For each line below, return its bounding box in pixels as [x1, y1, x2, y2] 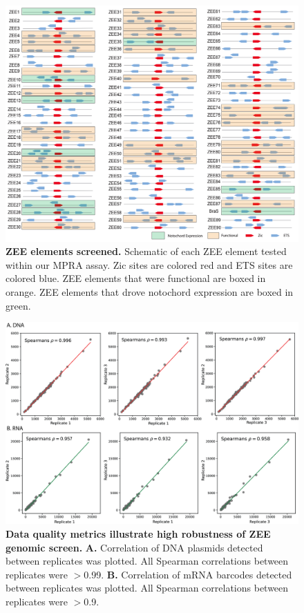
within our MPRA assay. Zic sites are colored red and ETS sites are [6, 257, 293, 272]
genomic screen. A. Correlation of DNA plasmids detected [6, 540, 263, 554]
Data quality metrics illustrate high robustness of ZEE [6, 527, 271, 541]
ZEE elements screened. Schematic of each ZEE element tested [6, 244, 287, 258]
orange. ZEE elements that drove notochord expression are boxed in [6, 284, 294, 299]
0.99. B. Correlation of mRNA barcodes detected [84, 567, 292, 581]
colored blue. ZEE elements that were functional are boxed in [6, 271, 266, 285]
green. [6, 298, 31, 312]
